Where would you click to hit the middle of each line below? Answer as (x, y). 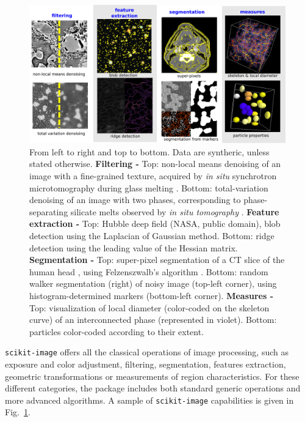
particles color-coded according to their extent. (117, 331)
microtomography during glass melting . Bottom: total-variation (149, 187)
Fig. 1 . (18, 412)
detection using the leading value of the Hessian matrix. (134, 247)
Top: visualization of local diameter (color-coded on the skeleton (149, 307)
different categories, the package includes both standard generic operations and (153, 388)
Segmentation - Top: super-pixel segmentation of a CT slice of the (157, 260)
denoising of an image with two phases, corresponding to (135, 200)
